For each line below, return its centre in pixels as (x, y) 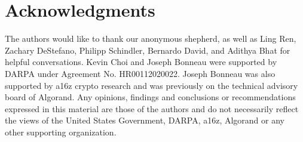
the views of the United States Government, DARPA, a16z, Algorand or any (145, 120)
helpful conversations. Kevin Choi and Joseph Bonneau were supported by (141, 62)
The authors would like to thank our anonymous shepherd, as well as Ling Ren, (151, 38)
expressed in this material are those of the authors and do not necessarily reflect (152, 108)
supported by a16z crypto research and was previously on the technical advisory (151, 85)
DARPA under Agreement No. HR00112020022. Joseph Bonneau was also (140, 73)
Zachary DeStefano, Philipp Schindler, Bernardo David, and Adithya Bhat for (148, 50)
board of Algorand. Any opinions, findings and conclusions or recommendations (150, 97)
